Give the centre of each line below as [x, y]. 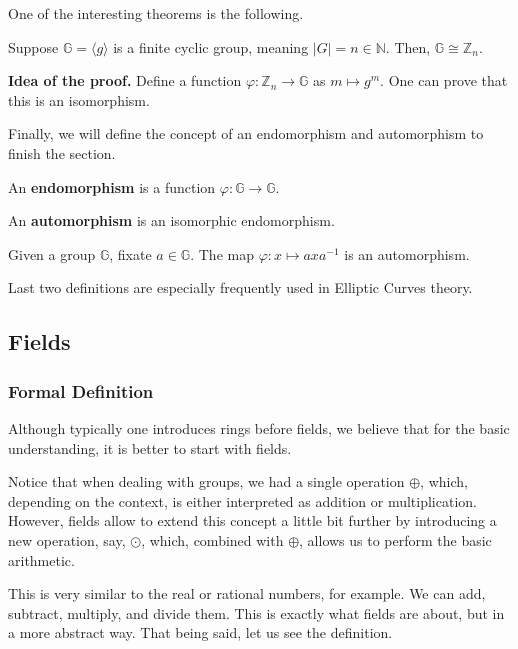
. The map [222, 253]
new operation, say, [67, 539]
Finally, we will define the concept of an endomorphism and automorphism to [246, 133]
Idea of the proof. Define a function [125, 80]
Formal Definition [81, 390]
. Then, [408, 46]
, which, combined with [212, 539]
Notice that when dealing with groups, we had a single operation [206, 481]
